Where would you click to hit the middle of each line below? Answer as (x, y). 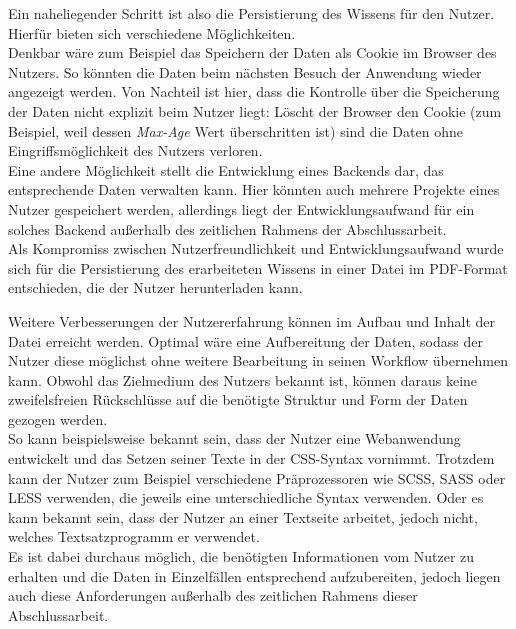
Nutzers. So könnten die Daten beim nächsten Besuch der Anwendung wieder (245, 71)
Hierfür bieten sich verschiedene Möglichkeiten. (152, 32)
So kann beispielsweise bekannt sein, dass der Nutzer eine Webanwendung (234, 438)
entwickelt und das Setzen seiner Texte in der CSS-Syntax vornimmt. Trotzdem (251, 458)
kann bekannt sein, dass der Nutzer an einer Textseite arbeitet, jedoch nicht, (243, 516)
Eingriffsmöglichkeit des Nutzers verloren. (135, 150)
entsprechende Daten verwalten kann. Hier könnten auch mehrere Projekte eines (254, 189)
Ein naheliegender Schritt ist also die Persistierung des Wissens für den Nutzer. (251, 13)
